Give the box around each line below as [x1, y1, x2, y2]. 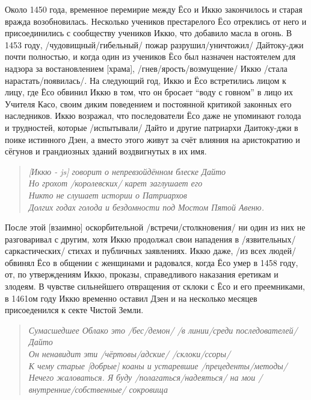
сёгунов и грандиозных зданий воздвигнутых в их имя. [5, 145, 207, 157]
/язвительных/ [241, 232, 296, 245]
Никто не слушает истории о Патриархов [28, 188, 187, 201]
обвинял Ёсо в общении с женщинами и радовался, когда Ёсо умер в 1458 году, [5, 256, 298, 268]
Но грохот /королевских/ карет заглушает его [28, 177, 203, 189]
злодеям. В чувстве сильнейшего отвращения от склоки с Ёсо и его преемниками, [5, 280, 305, 293]
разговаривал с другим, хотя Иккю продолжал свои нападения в [5, 232, 239, 245]
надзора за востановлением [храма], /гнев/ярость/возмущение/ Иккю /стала [5, 62, 288, 74]
